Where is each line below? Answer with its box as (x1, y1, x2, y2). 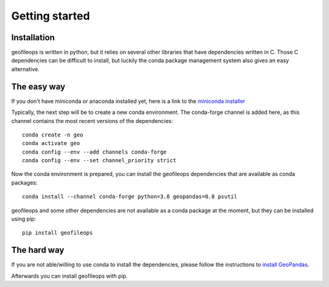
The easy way (11, 81, 66, 91)
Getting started (11, 9, 90, 23)
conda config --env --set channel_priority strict (22, 157, 177, 164)
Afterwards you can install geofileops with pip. (11, 272, 128, 280)
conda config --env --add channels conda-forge (22, 148, 167, 155)
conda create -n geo (22, 131, 83, 138)
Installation (11, 32, 55, 43)
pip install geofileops (22, 229, 93, 236)
